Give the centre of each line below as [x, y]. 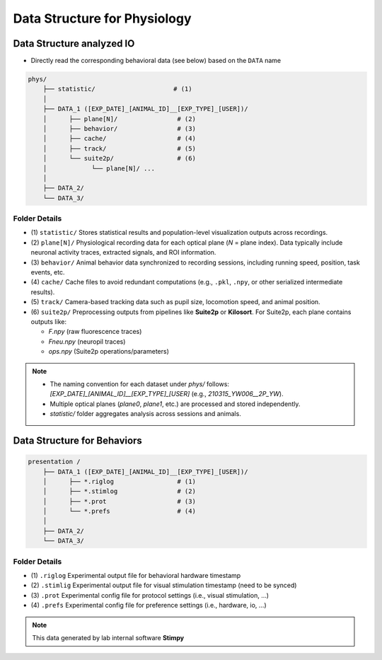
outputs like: [49, 321]
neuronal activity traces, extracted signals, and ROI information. [123, 253]
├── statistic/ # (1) [117, 89]
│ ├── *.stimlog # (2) [119, 491]
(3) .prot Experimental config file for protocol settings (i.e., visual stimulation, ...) [150, 595]
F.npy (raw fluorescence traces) [95, 332]
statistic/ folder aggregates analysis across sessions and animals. [146, 414]
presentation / [54, 462]
